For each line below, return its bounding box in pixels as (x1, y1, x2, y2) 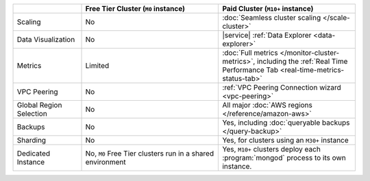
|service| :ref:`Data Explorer (222, 31, 312, 40)
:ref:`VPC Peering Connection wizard (222, 83, 342, 92)
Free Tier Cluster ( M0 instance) (85, 4, 185, 13)
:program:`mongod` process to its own (222, 153, 346, 162)
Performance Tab (222, 65, 279, 75)
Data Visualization (16, 35, 75, 44)
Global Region (16, 100, 62, 110)
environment (85, 158, 126, 167)
